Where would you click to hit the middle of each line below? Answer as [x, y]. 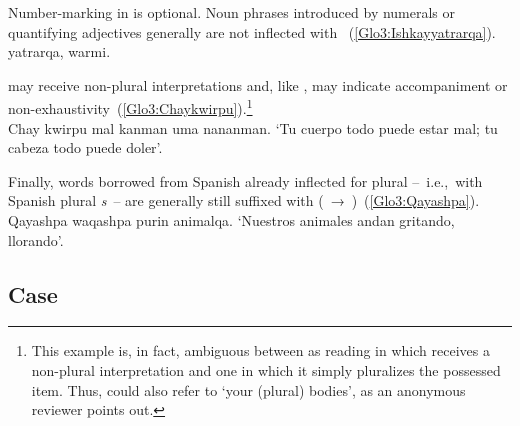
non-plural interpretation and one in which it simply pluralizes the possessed [266, 369]
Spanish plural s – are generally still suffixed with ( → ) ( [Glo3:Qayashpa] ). [244, 200]
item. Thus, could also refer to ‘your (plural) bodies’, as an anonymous [248, 389]
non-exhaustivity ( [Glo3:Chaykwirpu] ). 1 [130, 107]
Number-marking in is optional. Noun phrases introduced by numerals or [232, 12]
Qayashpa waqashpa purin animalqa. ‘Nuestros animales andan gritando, [231, 220]
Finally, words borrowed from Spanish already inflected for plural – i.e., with [245, 180]
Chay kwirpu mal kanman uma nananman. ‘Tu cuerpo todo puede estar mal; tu [253, 127]
